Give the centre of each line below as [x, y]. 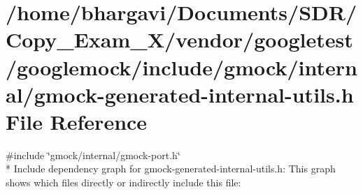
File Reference [77, 121]
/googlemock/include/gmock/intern [181, 67]
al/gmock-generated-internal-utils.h [180, 94]
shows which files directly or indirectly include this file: [123, 182]
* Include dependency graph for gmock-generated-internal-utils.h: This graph [171, 169]
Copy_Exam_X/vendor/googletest [179, 39]
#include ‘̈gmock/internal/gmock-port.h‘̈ [93, 155]
